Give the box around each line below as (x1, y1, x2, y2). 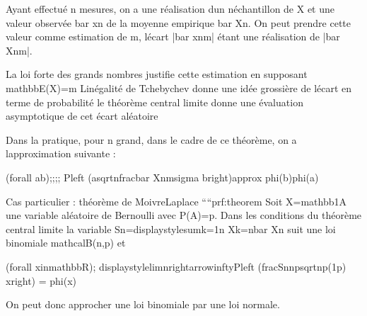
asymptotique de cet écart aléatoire (6, 108, 158, 123)
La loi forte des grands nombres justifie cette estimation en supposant (6, 67, 308, 81)
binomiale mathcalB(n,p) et (6, 235, 126, 250)
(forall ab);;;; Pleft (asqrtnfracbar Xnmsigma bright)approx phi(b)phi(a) (6, 169, 319, 184)
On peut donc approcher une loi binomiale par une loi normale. (6, 297, 280, 312)
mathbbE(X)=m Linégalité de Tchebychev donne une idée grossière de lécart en (6, 80, 352, 95)
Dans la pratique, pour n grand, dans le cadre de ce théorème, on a (6, 132, 297, 147)
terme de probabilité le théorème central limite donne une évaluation (6, 94, 303, 109)
